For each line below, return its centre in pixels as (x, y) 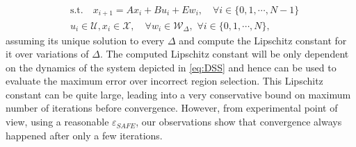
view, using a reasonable (57, 122)
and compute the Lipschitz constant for (263, 40)
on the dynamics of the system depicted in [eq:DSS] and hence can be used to (171, 67)
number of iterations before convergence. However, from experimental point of (172, 108)
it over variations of (47, 54)
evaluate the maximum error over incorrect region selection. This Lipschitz (164, 81)
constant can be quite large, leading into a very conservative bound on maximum (178, 94)
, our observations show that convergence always (239, 122)
